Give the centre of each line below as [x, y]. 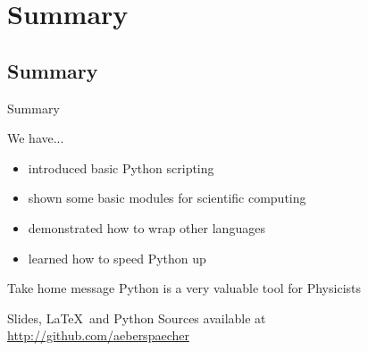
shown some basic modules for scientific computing [167, 198]
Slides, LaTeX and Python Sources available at [137, 318]
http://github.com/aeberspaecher [98, 335]
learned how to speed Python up [117, 258]
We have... [36, 138]
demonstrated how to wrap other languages [146, 227]
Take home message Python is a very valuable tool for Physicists [184, 288]
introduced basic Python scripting [121, 167]
